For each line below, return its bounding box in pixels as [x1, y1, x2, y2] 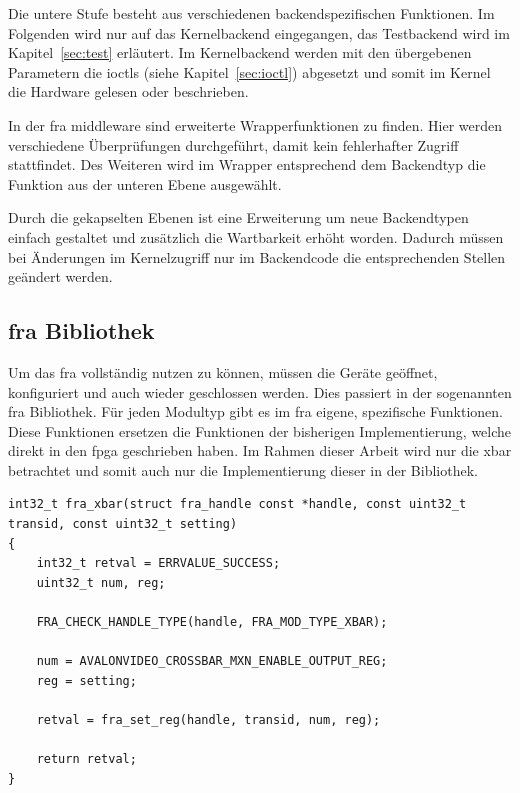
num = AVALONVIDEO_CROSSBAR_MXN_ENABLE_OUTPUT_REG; [36, 654, 388, 669]
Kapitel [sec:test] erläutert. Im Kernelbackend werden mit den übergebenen [8, 42, 472, 63]
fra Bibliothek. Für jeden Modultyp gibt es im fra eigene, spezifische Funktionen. [8, 401, 503, 422]
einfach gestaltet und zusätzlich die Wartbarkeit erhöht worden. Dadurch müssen [8, 226, 504, 247]
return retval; [36, 752, 137, 767]
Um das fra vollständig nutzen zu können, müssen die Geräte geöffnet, [8, 361, 438, 382]
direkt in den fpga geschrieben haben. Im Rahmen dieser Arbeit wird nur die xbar [8, 440, 512, 461]
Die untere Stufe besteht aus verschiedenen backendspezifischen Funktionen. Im [8, 3, 495, 23]
